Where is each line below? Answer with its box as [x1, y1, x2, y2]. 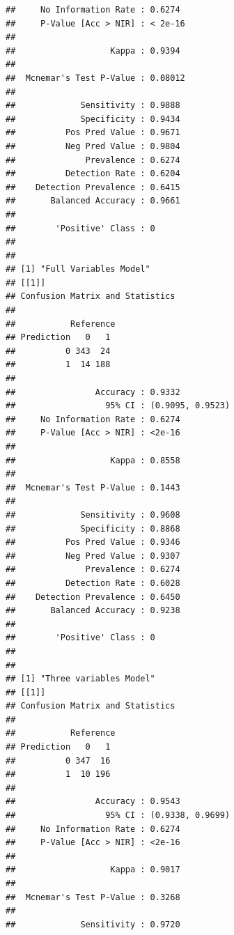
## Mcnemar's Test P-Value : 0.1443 [6, 482, 180, 493]
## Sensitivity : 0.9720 [6, 919, 180, 929]
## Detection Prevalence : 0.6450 [6, 592, 180, 602]
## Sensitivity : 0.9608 [6, 509, 180, 520]
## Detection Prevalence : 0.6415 [6, 182, 180, 192]
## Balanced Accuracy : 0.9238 [6, 605, 180, 616]
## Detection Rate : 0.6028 [6, 578, 180, 588]
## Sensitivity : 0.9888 [6, 100, 180, 111]
